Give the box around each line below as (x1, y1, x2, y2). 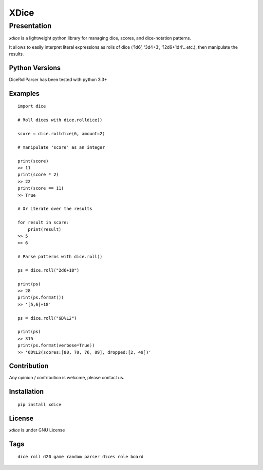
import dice (18, 103, 46, 109)
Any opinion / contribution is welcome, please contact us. (9, 375, 124, 381)
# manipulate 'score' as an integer (18, 144, 105, 150)
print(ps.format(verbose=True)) (18, 343, 95, 348)
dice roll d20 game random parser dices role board (18, 454, 144, 460)
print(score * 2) (18, 172, 59, 178)
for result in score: (18, 220, 69, 225)
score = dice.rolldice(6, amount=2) (18, 131, 105, 137)
